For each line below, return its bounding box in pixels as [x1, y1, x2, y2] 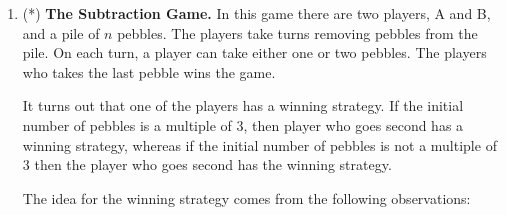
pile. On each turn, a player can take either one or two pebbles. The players [22, 42, 487, 63]
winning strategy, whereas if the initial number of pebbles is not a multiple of [22, 134, 497, 155]
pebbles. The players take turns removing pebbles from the [117, 22, 478, 43]
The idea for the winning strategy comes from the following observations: [22, 187, 471, 208]
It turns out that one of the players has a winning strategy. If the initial [22, 95, 464, 116]
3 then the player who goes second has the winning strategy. [22, 154, 392, 175]
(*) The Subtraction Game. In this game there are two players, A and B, [22, 3, 491, 23]
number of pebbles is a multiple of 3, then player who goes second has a [22, 114, 464, 135]
